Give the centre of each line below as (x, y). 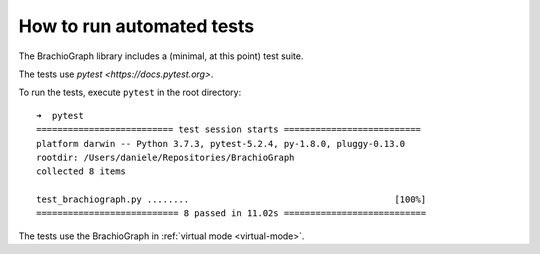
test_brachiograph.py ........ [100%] (231, 199)
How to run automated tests (136, 26)
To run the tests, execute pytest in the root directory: (130, 92)
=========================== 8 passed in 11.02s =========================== (231, 213)
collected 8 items (81, 171)
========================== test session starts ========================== (229, 129)
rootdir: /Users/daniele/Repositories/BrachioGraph (165, 157)
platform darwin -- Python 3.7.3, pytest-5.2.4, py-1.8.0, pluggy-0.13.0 (221, 143)
